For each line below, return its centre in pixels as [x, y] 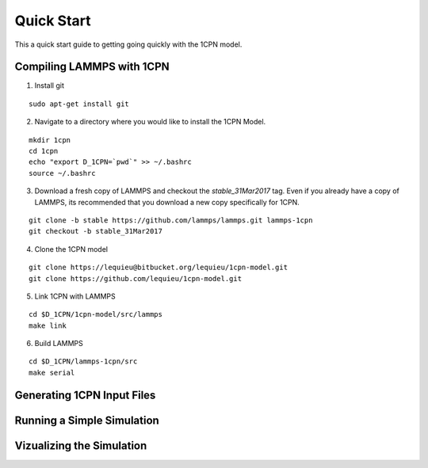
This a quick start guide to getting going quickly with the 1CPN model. [128, 44]
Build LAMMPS [59, 344]
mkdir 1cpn [50, 140]
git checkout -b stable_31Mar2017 [96, 231]
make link [48, 325]
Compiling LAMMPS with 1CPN [92, 67]
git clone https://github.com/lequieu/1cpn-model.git [135, 278]
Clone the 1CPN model [71, 249]
